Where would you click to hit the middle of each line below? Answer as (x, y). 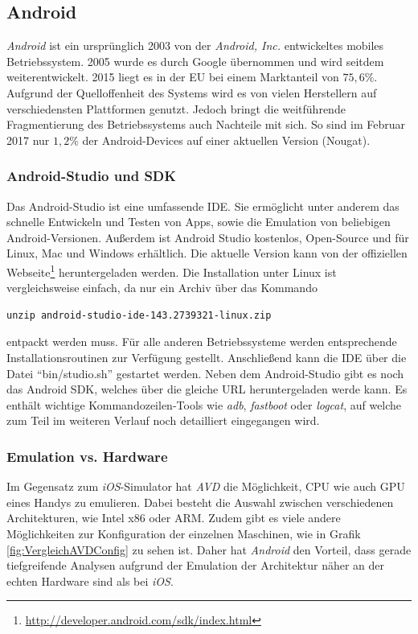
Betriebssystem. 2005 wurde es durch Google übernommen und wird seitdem (195, 61)
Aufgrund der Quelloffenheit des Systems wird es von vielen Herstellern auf (192, 92)
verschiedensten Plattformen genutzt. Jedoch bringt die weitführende (176, 108)
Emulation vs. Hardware (87, 456)
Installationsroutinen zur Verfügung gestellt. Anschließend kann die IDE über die (207, 357)
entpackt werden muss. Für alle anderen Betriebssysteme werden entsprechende (202, 342)
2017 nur (28, 140)
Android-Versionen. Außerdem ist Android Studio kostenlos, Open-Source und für (208, 237)
